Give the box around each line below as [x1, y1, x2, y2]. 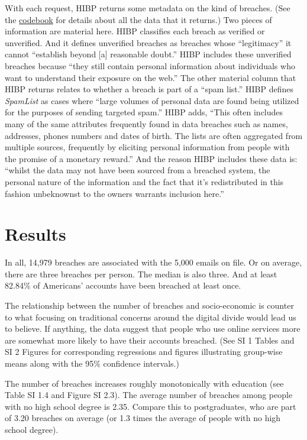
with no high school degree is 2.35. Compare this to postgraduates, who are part [5, 400, 296, 412]
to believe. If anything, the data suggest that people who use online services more [5, 322, 300, 335]
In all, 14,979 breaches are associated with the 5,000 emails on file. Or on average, [5, 256, 302, 268]
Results [5, 222, 66, 246]
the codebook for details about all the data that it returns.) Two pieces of [5, 13, 272, 25]
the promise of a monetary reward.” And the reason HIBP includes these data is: [5, 152, 298, 164]
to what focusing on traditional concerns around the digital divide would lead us [5, 310, 296, 323]
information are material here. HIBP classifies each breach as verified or [5, 25, 265, 37]
